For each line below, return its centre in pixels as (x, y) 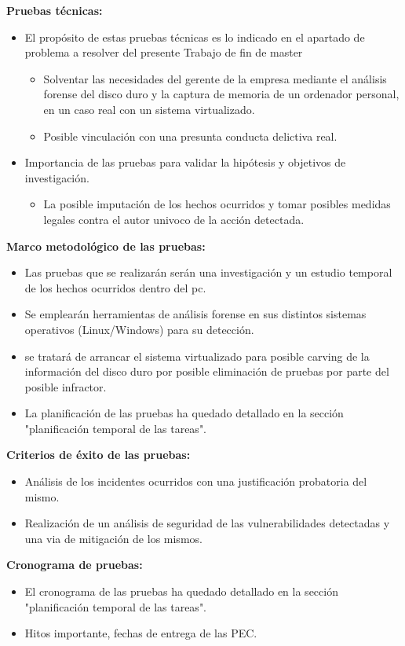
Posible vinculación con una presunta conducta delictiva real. (190, 136)
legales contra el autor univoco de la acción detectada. (174, 219)
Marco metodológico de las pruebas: (106, 246)
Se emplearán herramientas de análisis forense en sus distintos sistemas (195, 314)
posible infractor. (66, 386)
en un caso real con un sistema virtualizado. (149, 109)
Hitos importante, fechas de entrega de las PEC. (141, 633)
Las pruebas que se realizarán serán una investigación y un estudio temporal (208, 272)
